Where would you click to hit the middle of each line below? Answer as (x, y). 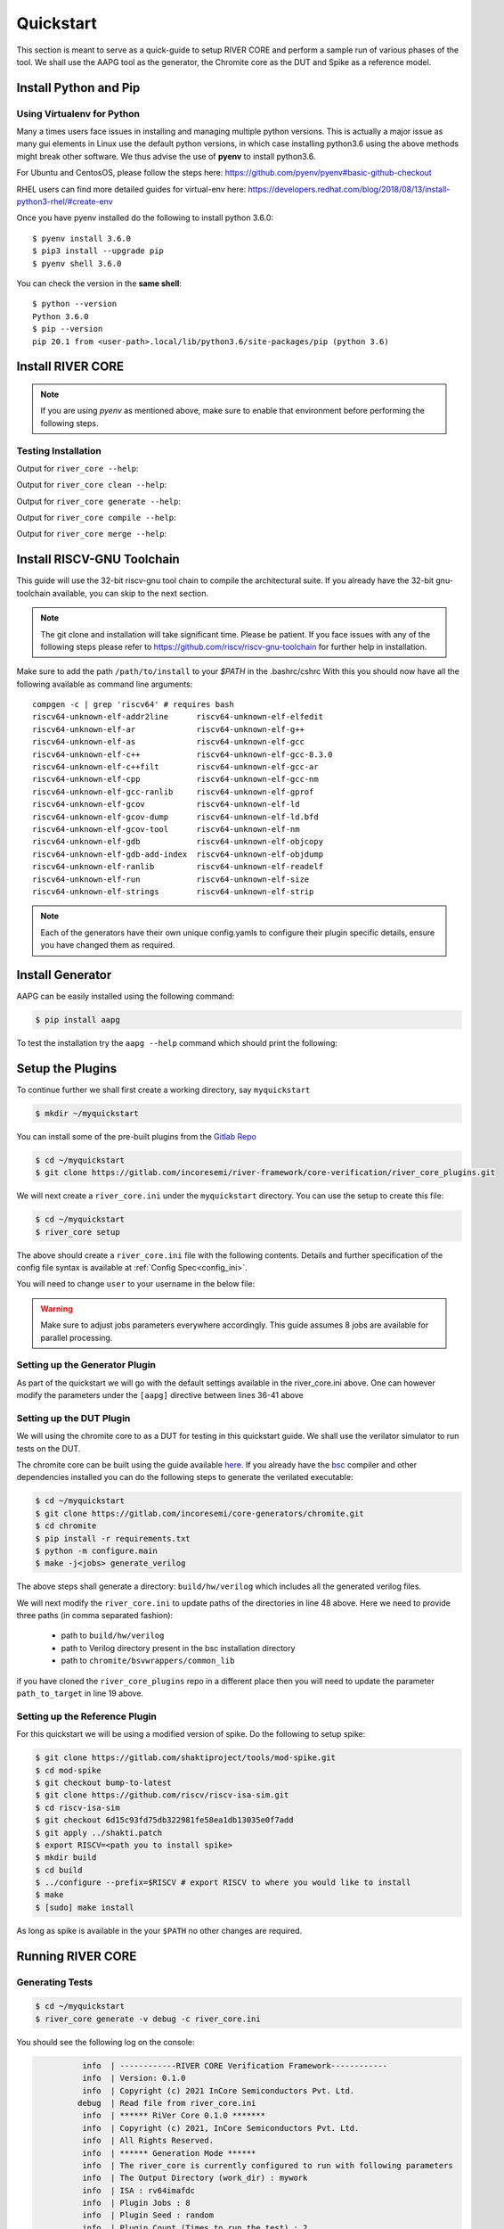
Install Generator (64, 975)
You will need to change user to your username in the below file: (136, 1284)
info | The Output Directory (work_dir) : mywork (195, 2178)
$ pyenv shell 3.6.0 (77, 263)
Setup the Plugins (67, 1069)
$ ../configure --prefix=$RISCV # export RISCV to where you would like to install (223, 1883)
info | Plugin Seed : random (147, 2215)
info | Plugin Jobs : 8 (136, 2203)
